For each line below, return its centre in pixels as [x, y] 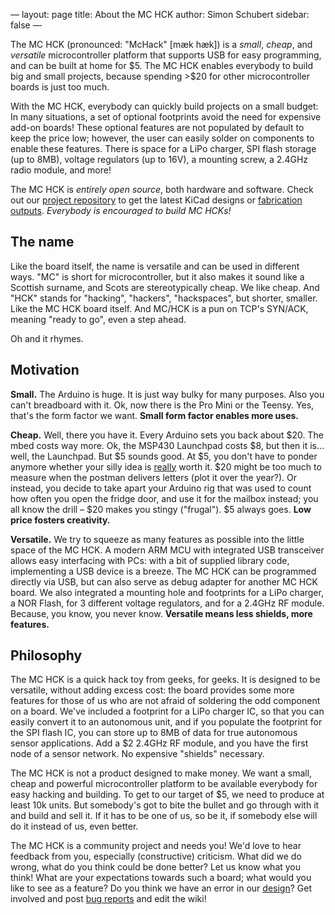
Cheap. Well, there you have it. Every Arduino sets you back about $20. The [167, 435]
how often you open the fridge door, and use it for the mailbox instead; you [164, 498]
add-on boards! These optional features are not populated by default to [157, 127]
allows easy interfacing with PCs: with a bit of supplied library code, [150, 560]
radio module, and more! [61, 170]
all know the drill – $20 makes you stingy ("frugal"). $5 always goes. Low [161, 509]
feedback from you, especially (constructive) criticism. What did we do [156, 856]
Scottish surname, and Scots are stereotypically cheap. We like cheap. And [165, 287]
